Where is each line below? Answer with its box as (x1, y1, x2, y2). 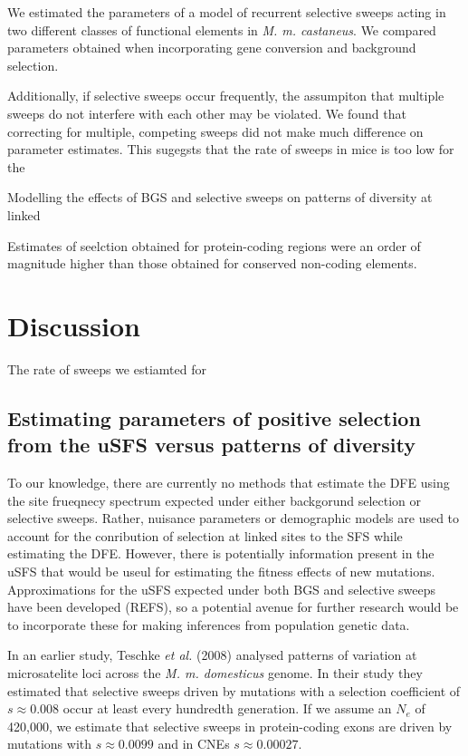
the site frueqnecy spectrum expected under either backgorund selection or (7, 490, 422, 509)
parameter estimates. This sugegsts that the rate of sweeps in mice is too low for (7, 140, 454, 159)
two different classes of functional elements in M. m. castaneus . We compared (7, 20, 436, 39)
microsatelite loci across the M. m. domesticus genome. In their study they (7, 663, 423, 682)
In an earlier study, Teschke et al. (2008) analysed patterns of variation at (7, 645, 417, 664)
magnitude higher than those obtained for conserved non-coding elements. (7, 254, 417, 273)
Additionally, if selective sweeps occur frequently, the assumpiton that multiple (7, 86, 444, 105)
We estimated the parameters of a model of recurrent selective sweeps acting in (7, 3, 446, 21)
